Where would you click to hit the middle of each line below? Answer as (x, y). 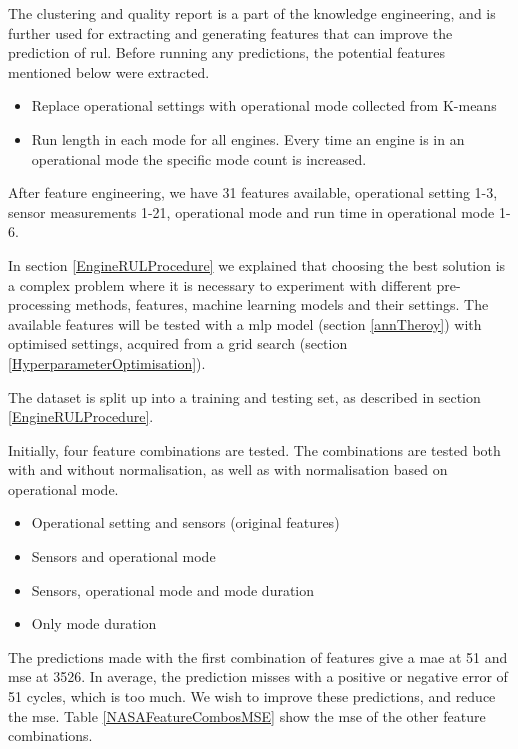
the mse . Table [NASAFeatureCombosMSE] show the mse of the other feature (247, 715)
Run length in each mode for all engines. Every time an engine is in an (248, 138)
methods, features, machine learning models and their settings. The (282, 304)
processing (39, 304)
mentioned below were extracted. (109, 71)
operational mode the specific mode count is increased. (199, 158)
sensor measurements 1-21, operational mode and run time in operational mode (251, 211)
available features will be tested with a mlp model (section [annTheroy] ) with (245, 323)
